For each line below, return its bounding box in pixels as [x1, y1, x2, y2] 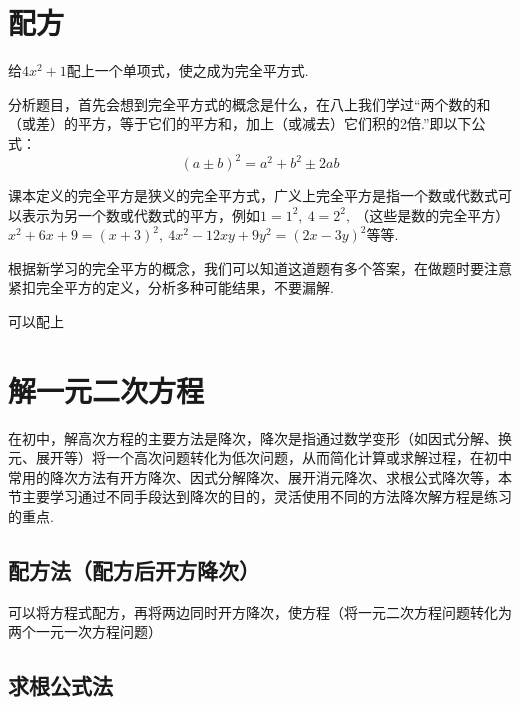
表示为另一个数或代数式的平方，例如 [21, 204, 260, 225]
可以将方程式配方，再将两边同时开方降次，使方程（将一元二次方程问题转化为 [8, 601, 512, 622]
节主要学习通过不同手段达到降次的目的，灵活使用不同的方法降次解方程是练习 [8, 486, 512, 507]
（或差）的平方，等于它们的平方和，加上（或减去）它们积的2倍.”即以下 [8, 113, 472, 134]
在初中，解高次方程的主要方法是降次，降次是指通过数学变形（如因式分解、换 [8, 427, 512, 448]
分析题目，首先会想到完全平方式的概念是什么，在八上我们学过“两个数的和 [8, 93, 491, 114]
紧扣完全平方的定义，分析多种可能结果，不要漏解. [8, 277, 334, 298]
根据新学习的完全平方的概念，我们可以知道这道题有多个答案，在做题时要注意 [8, 257, 512, 278]
